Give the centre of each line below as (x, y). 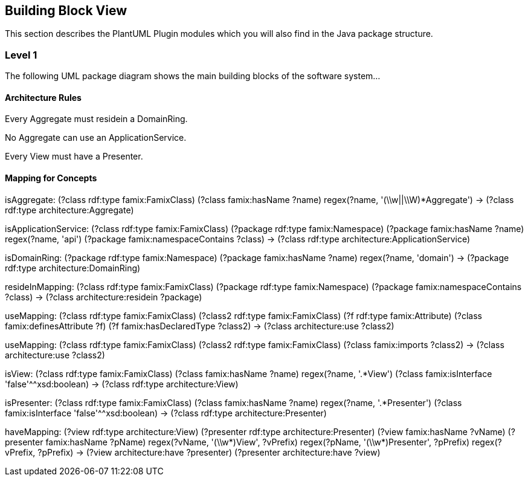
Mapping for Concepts (51, 178)
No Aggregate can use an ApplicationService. (96, 138)
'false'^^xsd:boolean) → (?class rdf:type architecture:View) (122, 384)
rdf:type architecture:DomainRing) (73, 268)
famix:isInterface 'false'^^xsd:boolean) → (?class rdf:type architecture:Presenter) (166, 413)
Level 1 (21, 55)
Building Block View (66, 11)
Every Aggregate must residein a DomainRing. (96, 119)
